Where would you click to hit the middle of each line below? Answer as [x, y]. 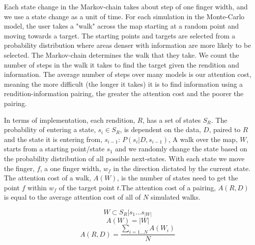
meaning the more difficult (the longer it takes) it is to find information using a [124, 84]
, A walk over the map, [203, 139]
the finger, [19, 168]
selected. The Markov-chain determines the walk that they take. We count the [122, 54]
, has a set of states [172, 120]
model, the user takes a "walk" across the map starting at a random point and [122, 26]
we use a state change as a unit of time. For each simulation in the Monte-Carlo [124, 16]
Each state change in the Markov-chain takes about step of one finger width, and [126, 6]
